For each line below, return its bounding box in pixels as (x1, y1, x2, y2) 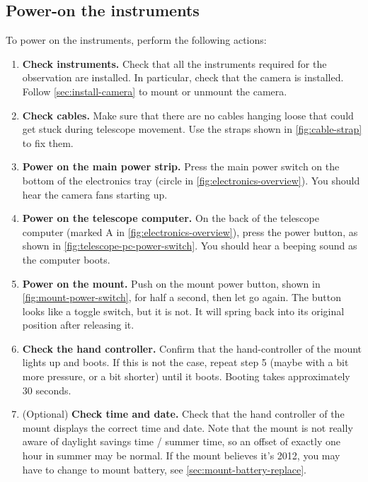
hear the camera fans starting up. (22, 187, 168, 201)
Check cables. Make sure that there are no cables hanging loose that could (22, 107, 354, 122)
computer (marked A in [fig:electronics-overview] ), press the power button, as (22, 224, 358, 239)
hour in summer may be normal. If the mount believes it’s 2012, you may (22, 448, 340, 463)
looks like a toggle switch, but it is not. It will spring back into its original (22, 303, 345, 318)
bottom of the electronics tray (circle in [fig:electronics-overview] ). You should (22, 172, 360, 187)
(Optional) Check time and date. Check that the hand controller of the (22, 406, 345, 421)
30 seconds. (22, 382, 71, 397)
